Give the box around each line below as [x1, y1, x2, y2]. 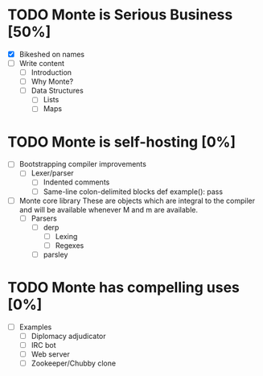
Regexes [55, 240, 84, 250]
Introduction [31, 68, 72, 77]
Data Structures [31, 86, 84, 96]
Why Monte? [31, 76, 74, 86]
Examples [18, 322, 52, 332]
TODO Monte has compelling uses [7, 279, 240, 297]
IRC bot [31, 341, 57, 349]
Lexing [55, 231, 78, 241]
